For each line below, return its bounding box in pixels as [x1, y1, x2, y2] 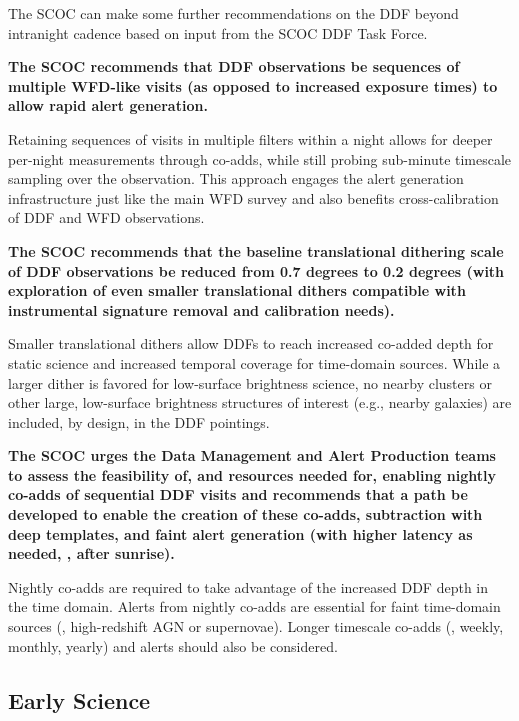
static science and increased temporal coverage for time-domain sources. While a [8, 352, 501, 373]
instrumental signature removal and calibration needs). [8, 299, 395, 320]
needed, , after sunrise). [8, 543, 175, 564]
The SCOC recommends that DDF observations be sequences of [8, 56, 460, 77]
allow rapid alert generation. [8, 95, 208, 116]
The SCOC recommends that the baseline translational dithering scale [8, 240, 504, 261]
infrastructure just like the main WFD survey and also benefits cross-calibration [8, 187, 499, 208]
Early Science [8, 684, 151, 715]
